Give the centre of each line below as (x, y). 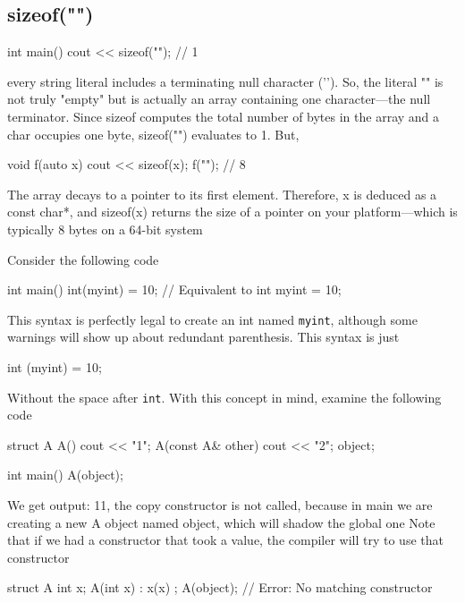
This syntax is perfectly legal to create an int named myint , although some (212, 319)
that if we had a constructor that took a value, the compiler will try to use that (225, 540)
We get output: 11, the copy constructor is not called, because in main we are (220, 505)
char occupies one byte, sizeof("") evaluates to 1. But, (153, 134)
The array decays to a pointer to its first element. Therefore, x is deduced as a (222, 194)
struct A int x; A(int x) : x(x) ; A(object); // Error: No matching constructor (220, 587)
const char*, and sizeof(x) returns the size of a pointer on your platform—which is (232, 212)
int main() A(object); (65, 475)
